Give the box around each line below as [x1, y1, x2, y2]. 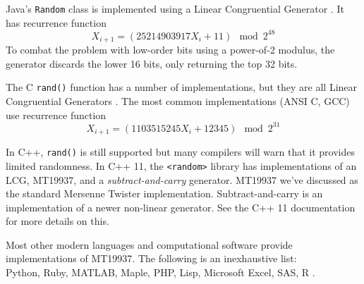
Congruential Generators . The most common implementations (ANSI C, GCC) [6, 94, 350, 109]
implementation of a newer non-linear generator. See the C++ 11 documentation [6, 199, 356, 214]
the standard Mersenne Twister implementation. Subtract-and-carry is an [6, 186, 323, 201]
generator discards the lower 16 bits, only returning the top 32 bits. [6, 56, 298, 70]
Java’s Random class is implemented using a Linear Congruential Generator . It [6, 1, 344, 16]
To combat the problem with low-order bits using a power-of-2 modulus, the [6, 42, 335, 57]
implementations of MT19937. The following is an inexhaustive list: [6, 251, 297, 266]
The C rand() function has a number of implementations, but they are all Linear [6, 80, 358, 94]
